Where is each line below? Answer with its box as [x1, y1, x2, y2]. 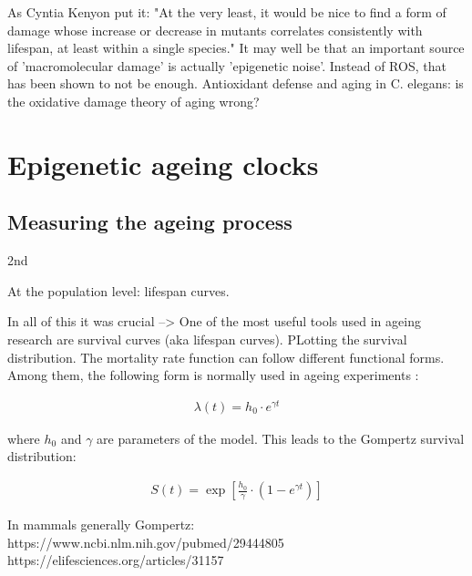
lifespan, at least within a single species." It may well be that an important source [7, 38, 465, 57]
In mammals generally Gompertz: [7, 515, 195, 534]
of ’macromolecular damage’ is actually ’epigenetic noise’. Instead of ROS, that [7, 56, 446, 75]
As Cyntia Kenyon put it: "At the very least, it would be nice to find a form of [7, 3, 446, 21]
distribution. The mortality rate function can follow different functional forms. [7, 347, 445, 366]
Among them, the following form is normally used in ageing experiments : [7, 365, 419, 385]
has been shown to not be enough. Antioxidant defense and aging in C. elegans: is [7, 74, 464, 93]
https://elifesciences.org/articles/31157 [7, 550, 224, 570]
